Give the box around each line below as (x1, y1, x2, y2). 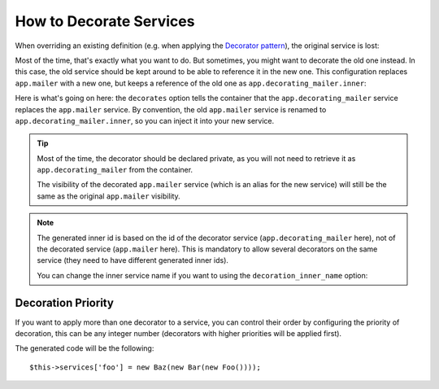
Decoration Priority (15, 295, 114, 309)
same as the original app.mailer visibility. (37, 191, 180, 201)
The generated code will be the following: (15, 343, 154, 353)
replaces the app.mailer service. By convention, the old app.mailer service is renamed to (15, 104, 327, 114)
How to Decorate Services (15, 12, 195, 30)
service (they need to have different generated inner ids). (37, 256, 229, 265)
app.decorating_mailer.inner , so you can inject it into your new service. (15, 116, 275, 125)
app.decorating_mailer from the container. (37, 165, 193, 175)
